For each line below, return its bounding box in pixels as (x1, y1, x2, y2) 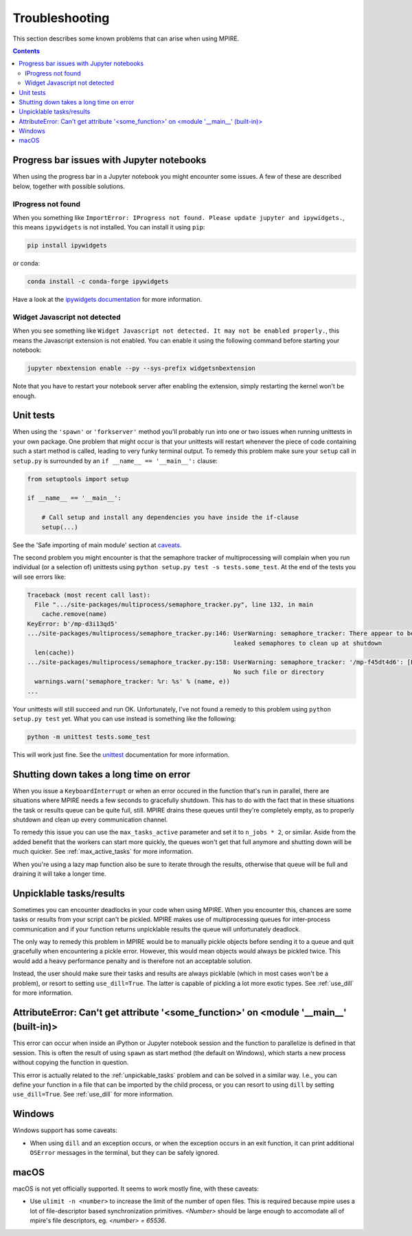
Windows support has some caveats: (12, 1126, 118, 1134)
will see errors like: (12, 573, 67, 581)
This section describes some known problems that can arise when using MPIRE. (12, 34, 240, 43)
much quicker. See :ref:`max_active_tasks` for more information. (12, 848, 194, 856)
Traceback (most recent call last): (27, 591, 151, 599)
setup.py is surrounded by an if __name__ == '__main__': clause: (12, 456, 218, 465)
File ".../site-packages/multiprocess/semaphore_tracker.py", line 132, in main (34, 601, 314, 608)
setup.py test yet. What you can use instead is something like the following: (12, 714, 236, 722)
